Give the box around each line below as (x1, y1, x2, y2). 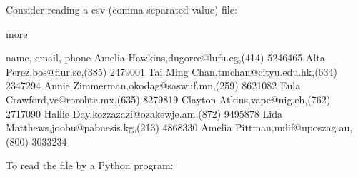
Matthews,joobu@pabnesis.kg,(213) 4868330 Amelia (6, 120, 232, 135)
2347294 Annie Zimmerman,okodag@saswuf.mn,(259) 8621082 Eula (6, 78, 301, 93)
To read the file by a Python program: (6, 158, 174, 173)
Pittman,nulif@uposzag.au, (235, 120, 353, 135)
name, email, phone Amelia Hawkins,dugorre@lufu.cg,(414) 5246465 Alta (6, 50, 325, 65)
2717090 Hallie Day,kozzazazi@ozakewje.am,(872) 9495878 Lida (6, 106, 282, 121)
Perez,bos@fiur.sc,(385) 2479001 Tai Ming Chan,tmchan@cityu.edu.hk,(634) (6, 64, 338, 79)
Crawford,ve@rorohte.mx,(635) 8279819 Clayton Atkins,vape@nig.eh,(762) (6, 91, 331, 106)
